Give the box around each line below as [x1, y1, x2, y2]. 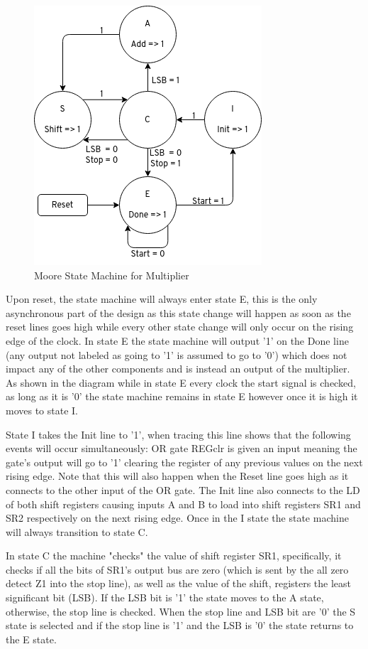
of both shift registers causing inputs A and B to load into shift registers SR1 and [6, 496, 361, 511]
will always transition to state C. [6, 524, 148, 539]
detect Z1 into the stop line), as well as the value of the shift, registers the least [6, 576, 352, 591]
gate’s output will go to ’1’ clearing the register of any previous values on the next [6, 454, 363, 469]
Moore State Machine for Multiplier [34, 267, 189, 282]
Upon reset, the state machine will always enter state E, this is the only [6, 291, 318, 306]
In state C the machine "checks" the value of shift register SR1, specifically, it [6, 548, 342, 563]
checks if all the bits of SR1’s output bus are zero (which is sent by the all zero [6, 562, 349, 576]
